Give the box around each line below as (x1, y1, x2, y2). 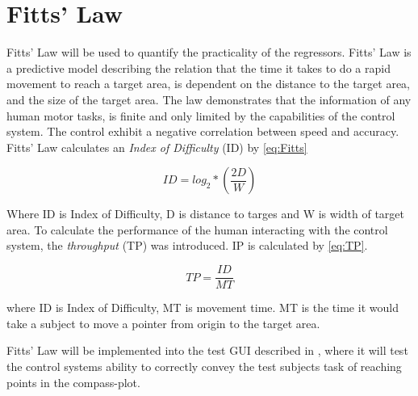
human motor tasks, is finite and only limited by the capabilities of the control (6, 107, 395, 124)
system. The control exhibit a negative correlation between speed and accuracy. (6, 123, 399, 140)
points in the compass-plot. (6, 373, 140, 390)
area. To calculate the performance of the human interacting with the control (6, 221, 388, 238)
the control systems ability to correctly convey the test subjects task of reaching (6, 357, 402, 374)
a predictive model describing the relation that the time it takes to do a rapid (6, 59, 391, 76)
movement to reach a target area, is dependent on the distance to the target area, (6, 75, 411, 92)
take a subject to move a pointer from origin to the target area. (6, 314, 320, 331)
